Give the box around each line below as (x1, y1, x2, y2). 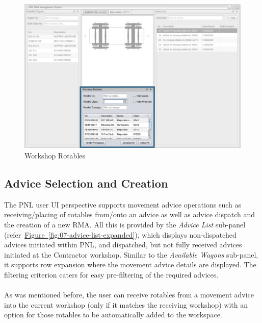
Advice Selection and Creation (4, 175, 168, 191)
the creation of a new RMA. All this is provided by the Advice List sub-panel (4, 219, 246, 229)
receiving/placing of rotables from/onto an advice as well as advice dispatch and (4, 209, 255, 220)
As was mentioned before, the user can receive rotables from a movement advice (4, 289, 254, 300)
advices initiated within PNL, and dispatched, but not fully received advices (4, 239, 242, 250)
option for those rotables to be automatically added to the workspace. (4, 309, 222, 320)
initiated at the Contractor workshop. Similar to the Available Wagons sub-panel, (4, 249, 258, 260)
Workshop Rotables (24, 150, 86, 160)
